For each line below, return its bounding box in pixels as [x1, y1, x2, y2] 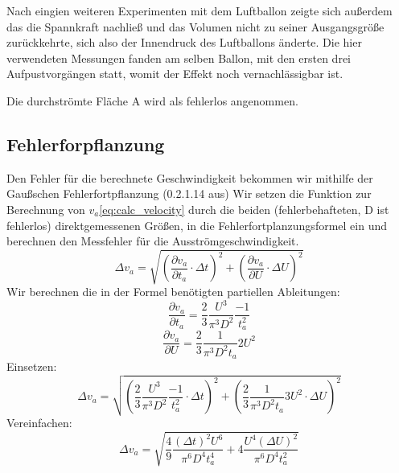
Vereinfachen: [6, 413, 72, 430]
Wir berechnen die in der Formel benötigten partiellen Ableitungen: [6, 283, 340, 300]
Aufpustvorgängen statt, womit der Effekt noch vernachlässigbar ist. [6, 65, 343, 82]
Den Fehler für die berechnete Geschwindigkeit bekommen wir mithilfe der [6, 169, 373, 186]
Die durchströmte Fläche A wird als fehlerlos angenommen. [6, 92, 298, 109]
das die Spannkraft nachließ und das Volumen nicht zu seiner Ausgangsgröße [6, 18, 385, 35]
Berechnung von [6, 200, 85, 217]
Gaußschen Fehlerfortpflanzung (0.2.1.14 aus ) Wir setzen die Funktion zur [6, 185, 372, 202]
